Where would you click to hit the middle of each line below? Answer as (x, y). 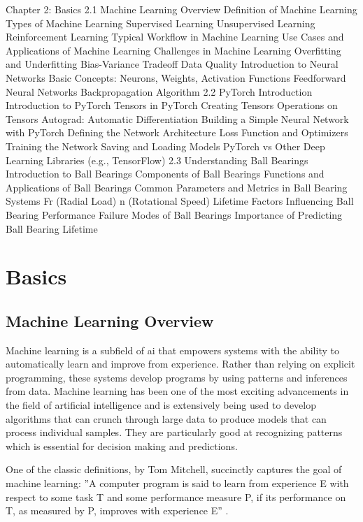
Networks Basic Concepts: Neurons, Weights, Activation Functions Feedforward (176, 77)
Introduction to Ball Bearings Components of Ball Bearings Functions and (165, 174)
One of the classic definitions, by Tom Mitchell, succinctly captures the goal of (174, 469)
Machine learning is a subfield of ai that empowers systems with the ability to (172, 350)
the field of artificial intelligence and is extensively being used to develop (161, 405)
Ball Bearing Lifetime (52, 228)
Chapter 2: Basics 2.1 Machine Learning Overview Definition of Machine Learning (181, 9)
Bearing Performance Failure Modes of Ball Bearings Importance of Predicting (174, 214)
